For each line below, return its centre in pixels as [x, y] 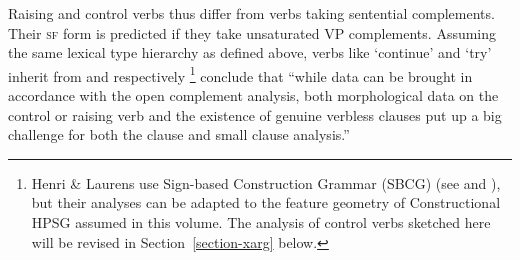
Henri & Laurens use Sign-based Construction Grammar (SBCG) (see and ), [266, 182]
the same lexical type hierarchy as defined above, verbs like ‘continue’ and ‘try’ [250, 52]
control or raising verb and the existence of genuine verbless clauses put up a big [255, 114]
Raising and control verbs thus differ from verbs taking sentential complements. [251, 13]
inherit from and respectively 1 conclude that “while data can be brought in [240, 74]
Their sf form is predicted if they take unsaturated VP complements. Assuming [252, 32]
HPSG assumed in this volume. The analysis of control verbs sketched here [261, 222]
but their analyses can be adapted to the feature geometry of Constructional [266, 202]
